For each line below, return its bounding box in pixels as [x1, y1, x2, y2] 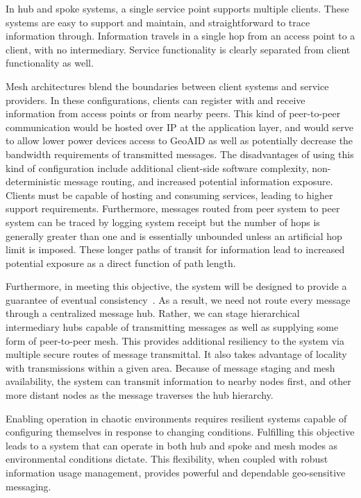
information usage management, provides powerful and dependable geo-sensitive [6, 465, 346, 479]
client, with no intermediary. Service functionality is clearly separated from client [6, 42, 351, 56]
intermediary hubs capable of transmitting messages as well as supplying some [6, 320, 339, 334]
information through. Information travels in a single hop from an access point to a [6, 28, 355, 43]
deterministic [6, 174, 61, 189]
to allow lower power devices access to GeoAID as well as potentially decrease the [6, 133, 353, 148]
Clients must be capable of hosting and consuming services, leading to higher [6, 187, 333, 202]
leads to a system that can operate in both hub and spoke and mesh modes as [6, 438, 338, 452]
